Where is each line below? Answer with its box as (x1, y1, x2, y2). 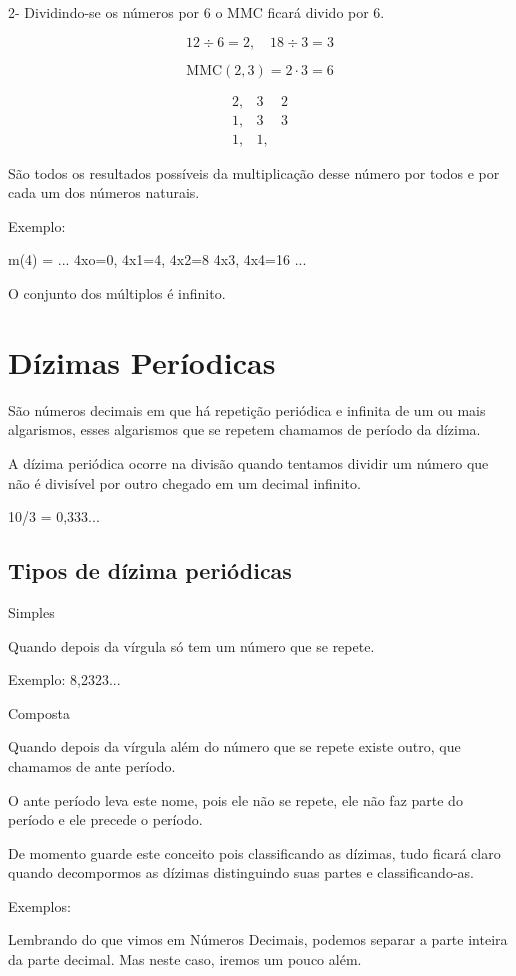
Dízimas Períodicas (8, 341, 276, 382)
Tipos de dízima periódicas (8, 555, 292, 586)
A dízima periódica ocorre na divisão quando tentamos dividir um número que (8, 452, 489, 473)
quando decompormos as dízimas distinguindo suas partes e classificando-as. (8, 862, 474, 883)
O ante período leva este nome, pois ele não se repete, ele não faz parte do (8, 789, 463, 810)
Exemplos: (8, 895, 71, 916)
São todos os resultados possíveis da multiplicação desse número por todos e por (8, 162, 500, 183)
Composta (8, 702, 70, 723)
